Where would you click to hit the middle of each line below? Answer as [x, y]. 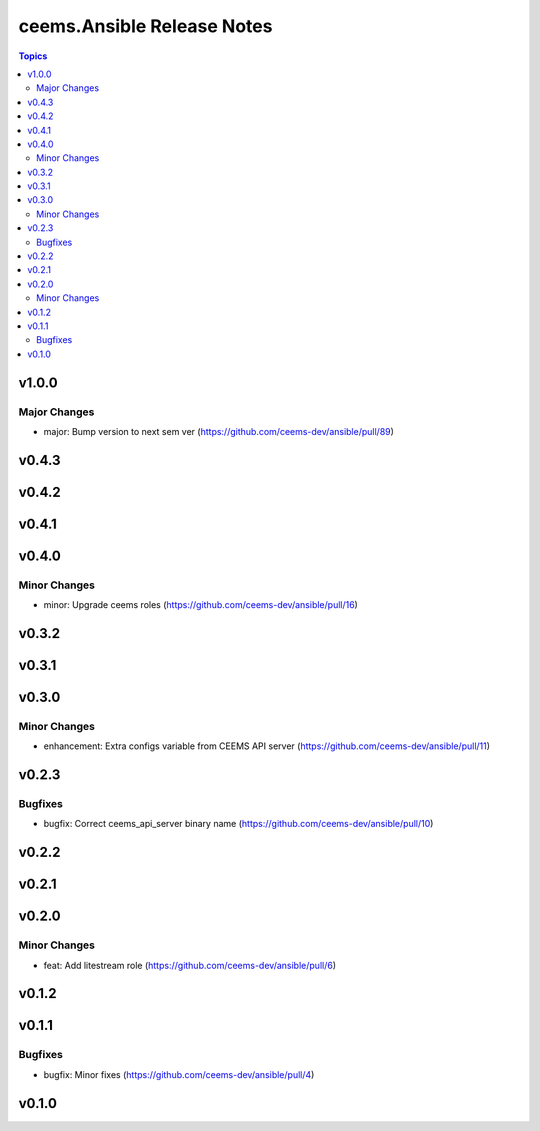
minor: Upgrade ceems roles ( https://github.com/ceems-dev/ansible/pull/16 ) [201, 605]
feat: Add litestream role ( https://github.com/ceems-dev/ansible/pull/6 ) [190, 965]
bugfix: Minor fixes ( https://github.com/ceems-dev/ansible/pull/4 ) [179, 1074]
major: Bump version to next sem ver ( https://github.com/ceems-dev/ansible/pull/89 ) [219, 431]
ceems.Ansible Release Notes [145, 26]
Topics [33, 56]
